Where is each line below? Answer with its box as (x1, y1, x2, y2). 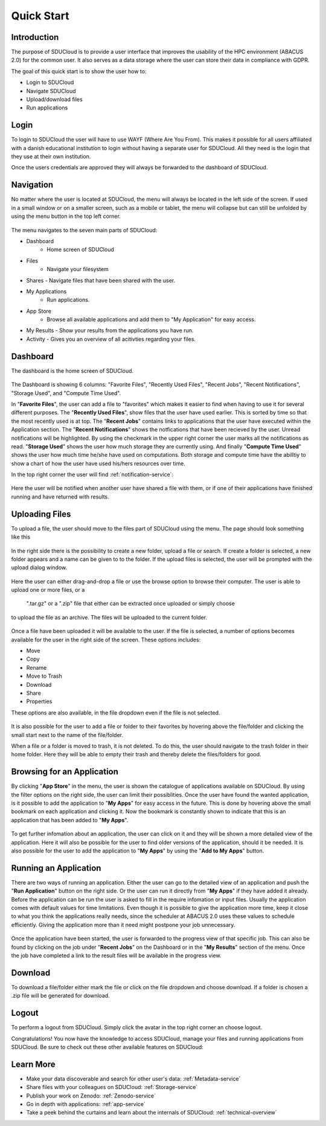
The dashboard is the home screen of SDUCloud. (11, 367, 134, 375)
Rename (26, 664, 47, 671)
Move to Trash (26, 672, 63, 680)
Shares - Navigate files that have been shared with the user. (26, 277, 176, 284)
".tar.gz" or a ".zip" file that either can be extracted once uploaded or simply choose (26, 600, 235, 607)
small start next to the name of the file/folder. (11, 731, 124, 738)
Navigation (11, 180, 54, 190)
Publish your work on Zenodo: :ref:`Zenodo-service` (26, 1092, 156, 1099)
